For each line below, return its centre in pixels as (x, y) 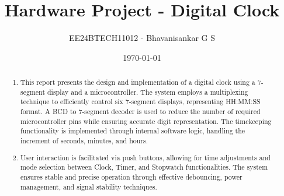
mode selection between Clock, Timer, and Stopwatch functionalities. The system (144, 167)
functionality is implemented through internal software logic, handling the (133, 131)
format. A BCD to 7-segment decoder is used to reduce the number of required (141, 111)
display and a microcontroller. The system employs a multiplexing (148, 92)
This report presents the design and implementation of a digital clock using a (138, 82)
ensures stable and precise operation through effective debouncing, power (131, 176)
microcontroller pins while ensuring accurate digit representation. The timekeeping (146, 121)
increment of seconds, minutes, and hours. (84, 141)
